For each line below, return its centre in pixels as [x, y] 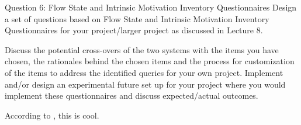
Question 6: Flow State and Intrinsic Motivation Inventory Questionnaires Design [151, 7]
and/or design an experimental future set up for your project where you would [145, 84]
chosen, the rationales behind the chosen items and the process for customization [150, 61]
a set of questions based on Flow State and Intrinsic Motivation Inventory [137, 18]
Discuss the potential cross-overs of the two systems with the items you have [142, 49]
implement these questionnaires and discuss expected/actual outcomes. [132, 96]
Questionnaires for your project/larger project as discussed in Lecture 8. [134, 30]
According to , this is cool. [52, 115]
